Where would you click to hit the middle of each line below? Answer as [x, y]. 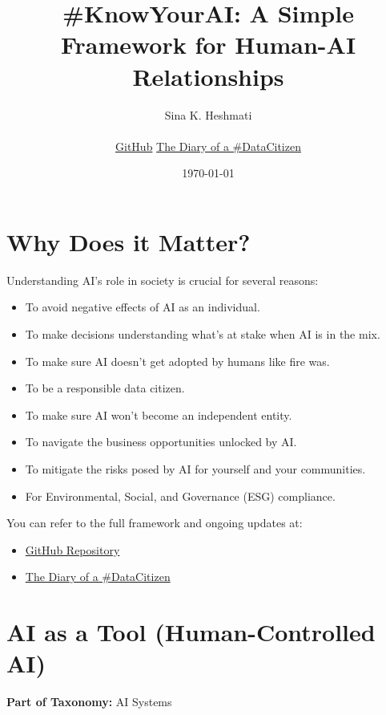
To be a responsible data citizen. [105, 388]
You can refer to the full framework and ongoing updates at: [155, 523]
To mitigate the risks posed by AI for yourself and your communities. [195, 468]
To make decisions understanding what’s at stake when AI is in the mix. [203, 334]
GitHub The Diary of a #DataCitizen [208, 146]
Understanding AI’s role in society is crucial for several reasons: [163, 280]
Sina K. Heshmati [208, 114]
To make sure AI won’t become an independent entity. [159, 414]
